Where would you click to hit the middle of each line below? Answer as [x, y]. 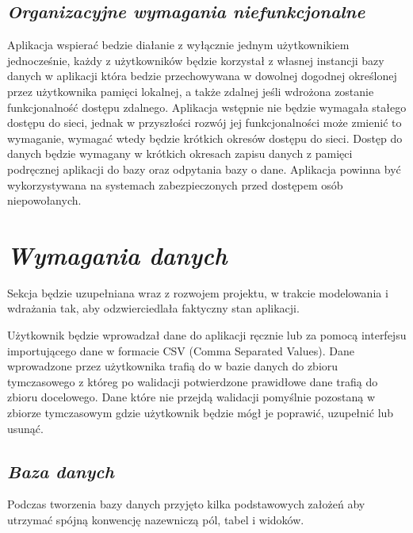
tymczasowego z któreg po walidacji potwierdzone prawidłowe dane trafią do [193, 381]
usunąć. [25, 428]
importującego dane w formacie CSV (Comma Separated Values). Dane [181, 350]
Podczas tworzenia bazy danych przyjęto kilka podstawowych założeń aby [186, 504]
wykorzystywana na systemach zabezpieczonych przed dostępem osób [175, 184]
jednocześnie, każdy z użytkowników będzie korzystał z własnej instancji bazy [196, 60]
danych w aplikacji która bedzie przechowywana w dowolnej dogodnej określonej [202, 76]
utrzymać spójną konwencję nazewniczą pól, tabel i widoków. [156, 520]
